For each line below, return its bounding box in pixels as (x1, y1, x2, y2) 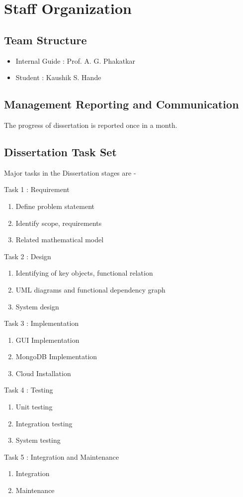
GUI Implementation (15, 334, 80, 345)
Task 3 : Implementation (4, 318, 79, 328)
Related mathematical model (15, 234, 104, 245)
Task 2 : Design (4, 251, 51, 261)
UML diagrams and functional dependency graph (15, 284, 165, 295)
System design (15, 301, 59, 311)
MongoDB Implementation (15, 351, 97, 362)
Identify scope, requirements (15, 217, 102, 228)
